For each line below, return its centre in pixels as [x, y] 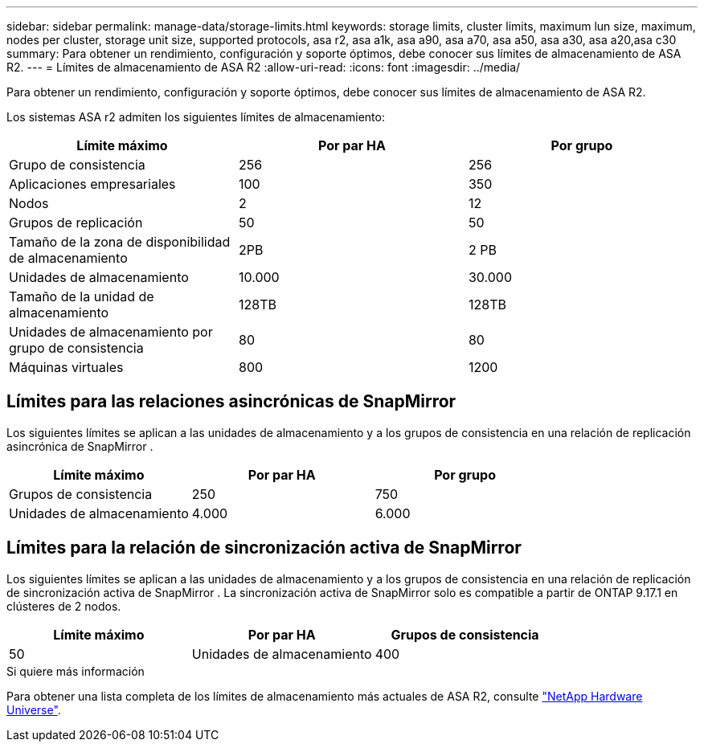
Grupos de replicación [76, 223]
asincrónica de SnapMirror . [80, 446]
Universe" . [34, 709]
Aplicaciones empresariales [92, 184]
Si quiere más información [76, 671]
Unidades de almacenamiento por [111, 332]
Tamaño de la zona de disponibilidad [120, 242]
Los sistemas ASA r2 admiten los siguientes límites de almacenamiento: [196, 117]
